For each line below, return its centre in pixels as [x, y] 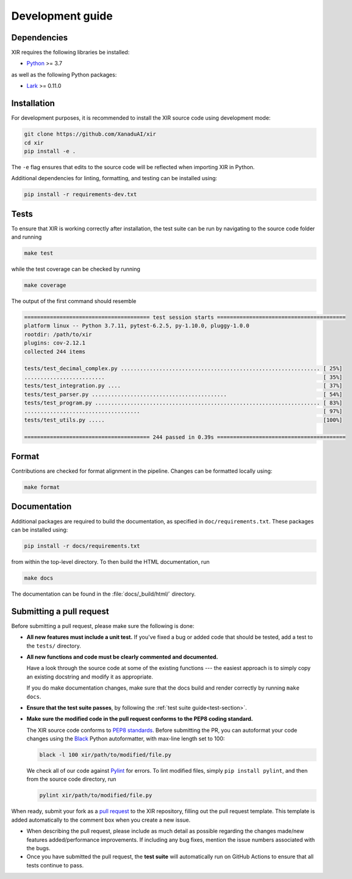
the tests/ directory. [54, 646]
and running [27, 237]
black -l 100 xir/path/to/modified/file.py [106, 755]
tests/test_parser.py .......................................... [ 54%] [183, 394]
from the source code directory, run [71, 779]
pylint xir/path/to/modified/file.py [96, 795]
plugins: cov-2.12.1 [55, 343]
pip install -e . [50, 151]
